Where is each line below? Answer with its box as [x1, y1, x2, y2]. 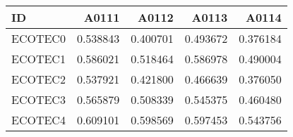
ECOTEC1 [11, 51, 66, 67]
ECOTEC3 [11, 91, 66, 107]
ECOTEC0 [11, 30, 66, 46]
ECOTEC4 [11, 112, 66, 128]
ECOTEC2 [11, 71, 66, 87]
